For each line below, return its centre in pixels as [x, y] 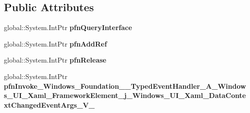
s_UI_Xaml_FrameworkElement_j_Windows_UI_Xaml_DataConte [125, 95]
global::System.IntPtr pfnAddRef [56, 43]
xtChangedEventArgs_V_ [49, 105]
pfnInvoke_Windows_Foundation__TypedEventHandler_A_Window [125, 86]
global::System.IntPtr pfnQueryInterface [68, 27]
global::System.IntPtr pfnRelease [55, 60]
